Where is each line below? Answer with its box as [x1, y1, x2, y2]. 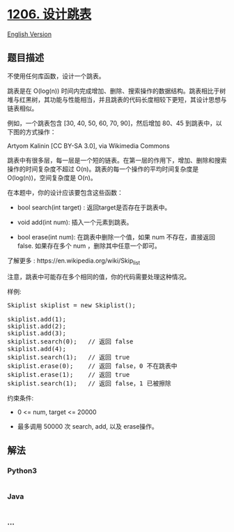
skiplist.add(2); [7, 322, 66, 330]
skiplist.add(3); [7, 329, 66, 337]
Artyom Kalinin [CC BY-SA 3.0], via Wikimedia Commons [7, 141, 170, 150]
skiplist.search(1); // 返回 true [7, 353, 130, 361]
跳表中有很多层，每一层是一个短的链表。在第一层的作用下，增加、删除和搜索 [7, 156, 227, 164]
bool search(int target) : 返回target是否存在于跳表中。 [17, 203, 171, 212]
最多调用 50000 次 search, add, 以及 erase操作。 [17, 422, 158, 430]
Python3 [7, 466, 37, 475]
